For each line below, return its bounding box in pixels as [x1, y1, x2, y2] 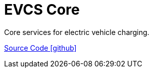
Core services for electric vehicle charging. [4, 27, 149, 37]
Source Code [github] [4, 43, 77, 52]
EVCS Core [4, 1, 80, 18]
